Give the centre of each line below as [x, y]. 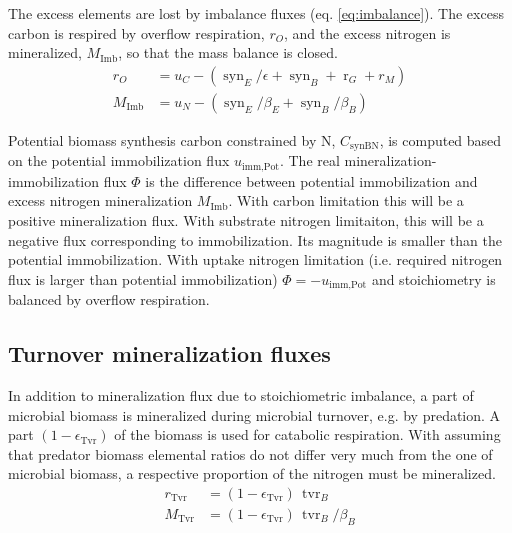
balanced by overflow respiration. [109, 299]
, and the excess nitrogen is [367, 32]
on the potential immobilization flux [119, 160]
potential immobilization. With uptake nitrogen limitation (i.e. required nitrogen [255, 259]
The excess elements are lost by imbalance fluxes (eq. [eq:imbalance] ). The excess [256, 13]
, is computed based [440, 139]
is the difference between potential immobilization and [311, 180]
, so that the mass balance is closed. [228, 52]
